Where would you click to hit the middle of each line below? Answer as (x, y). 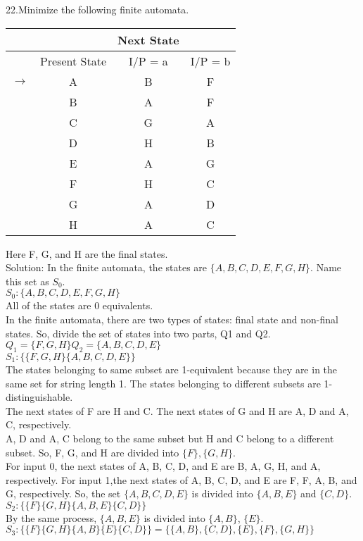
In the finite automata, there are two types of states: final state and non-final (172, 319)
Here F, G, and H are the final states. (87, 253)
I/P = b (210, 61)
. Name (326, 267)
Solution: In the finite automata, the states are (107, 267)
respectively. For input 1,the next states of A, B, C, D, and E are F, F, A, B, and (181, 479)
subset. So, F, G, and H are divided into (93, 452)
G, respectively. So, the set (63, 493)
